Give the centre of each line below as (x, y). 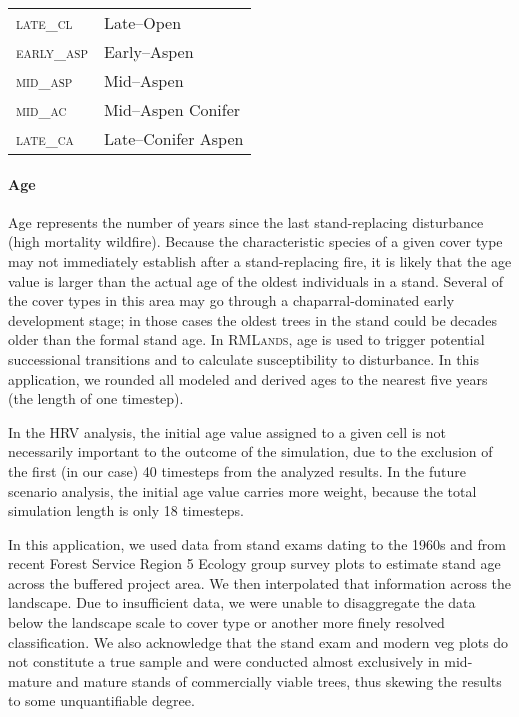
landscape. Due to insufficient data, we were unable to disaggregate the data (242, 602)
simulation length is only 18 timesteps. (126, 510)
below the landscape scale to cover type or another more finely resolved (226, 622)
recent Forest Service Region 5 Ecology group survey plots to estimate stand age (254, 563)
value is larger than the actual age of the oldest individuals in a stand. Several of (256, 280)
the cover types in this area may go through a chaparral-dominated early (231, 300)
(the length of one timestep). (96, 398)
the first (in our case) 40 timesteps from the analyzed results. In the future (237, 470)
